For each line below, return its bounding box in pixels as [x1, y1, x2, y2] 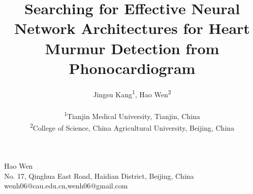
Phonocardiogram [69, 57, 196, 78]
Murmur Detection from [45, 37, 219, 58]
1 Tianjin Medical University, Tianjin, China [64, 109, 200, 121]
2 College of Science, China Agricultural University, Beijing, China [29, 121, 235, 133]
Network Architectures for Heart [14, 18, 250, 38]
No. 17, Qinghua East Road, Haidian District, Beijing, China [4, 170, 194, 181]
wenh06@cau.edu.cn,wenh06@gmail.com [4, 180, 128, 191]
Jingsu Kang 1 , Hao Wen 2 [93, 87, 171, 99]
